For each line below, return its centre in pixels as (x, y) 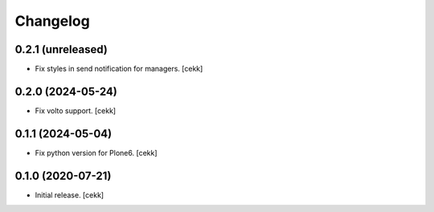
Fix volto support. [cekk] (76, 110)
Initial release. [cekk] (70, 195)
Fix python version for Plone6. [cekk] (96, 153)
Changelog (52, 21)
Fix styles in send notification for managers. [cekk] (119, 69)
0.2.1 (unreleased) (61, 49)
